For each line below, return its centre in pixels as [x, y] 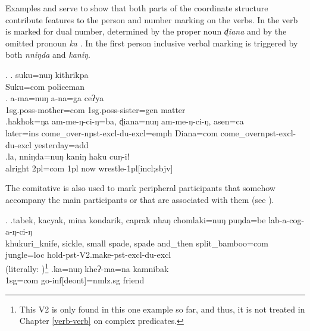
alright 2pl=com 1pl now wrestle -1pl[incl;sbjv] [89, 168]
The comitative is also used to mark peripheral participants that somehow [140, 188]
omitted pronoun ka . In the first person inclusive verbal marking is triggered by [152, 43]
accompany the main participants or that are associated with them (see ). [140, 199]
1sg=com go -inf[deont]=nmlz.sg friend [75, 280]
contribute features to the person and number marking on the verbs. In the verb [152, 19]
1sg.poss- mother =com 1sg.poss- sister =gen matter [95, 109]
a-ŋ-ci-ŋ [19, 231]
